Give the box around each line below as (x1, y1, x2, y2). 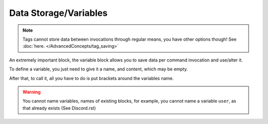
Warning (22, 89, 41, 95)
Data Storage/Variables (9, 7, 108, 18)
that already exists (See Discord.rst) (22, 105, 96, 111)
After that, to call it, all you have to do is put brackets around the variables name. (9, 75, 174, 81)
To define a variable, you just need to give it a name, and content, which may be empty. (9, 66, 188, 72)
